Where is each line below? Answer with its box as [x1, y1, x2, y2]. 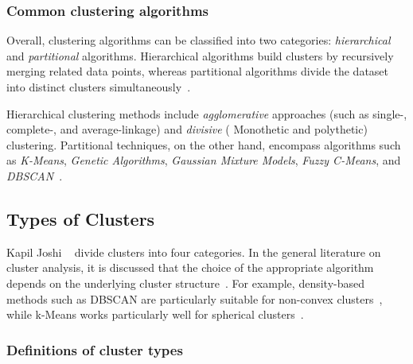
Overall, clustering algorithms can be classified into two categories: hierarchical [6, 32, 391, 48]
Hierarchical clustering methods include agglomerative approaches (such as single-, [6, 105, 407, 122]
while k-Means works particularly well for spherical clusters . [6, 306, 304, 323]
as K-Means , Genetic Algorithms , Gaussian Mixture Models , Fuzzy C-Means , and [6, 152, 401, 168]
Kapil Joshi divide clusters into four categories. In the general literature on [6, 243, 381, 260]
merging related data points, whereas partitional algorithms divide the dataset [6, 63, 389, 79]
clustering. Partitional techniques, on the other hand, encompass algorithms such [6, 136, 401, 153]
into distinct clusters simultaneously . [6, 79, 191, 95]
